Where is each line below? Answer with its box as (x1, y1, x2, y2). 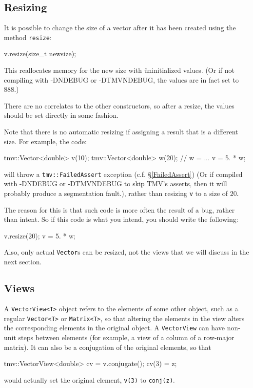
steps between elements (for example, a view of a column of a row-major (18, 332, 234, 342)
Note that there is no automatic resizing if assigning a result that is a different (4, 127, 238, 137)
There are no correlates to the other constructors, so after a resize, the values (4, 100, 234, 110)
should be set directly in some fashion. (4, 110, 118, 120)
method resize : (4, 32, 52, 42)
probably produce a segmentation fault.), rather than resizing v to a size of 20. (4, 188, 239, 198)
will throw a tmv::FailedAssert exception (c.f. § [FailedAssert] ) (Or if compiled (4, 169, 243, 179)
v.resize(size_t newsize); (4, 48, 77, 59)
